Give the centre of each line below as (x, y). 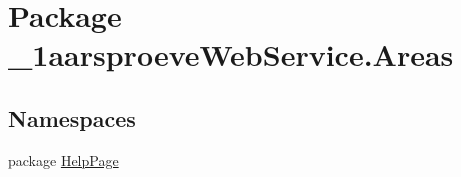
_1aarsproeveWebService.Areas (231, 54)
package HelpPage (63, 159)
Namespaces (72, 117)
